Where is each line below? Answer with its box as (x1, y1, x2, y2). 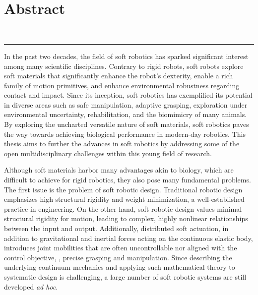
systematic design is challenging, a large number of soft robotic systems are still (4, 271, 247, 282)
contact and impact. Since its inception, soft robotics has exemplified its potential (4, 90, 253, 100)
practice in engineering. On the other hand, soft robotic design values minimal (4, 203, 242, 214)
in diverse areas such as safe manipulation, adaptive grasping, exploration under (4, 99, 248, 110)
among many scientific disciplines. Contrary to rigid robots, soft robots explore (4, 60, 244, 71)
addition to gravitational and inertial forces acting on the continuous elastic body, (4, 233, 253, 243)
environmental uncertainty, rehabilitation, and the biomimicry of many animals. (4, 109, 247, 119)
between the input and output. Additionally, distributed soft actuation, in (4, 223, 229, 233)
